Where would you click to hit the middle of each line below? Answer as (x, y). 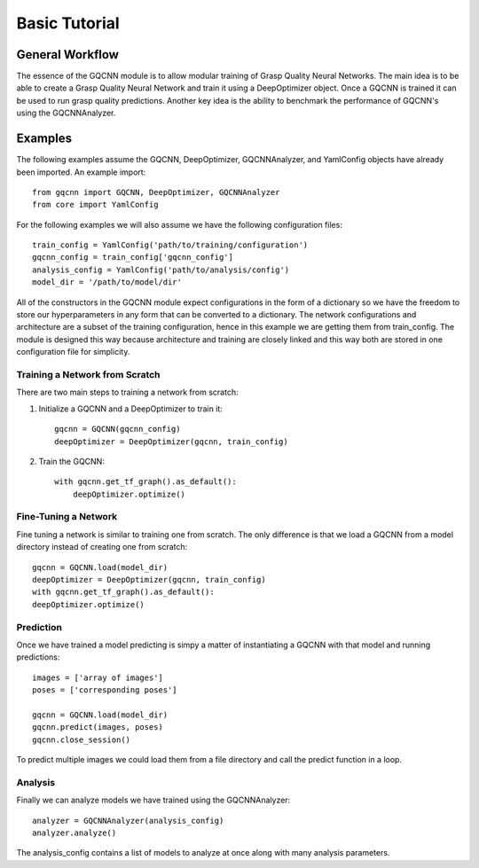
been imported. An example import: (81, 172)
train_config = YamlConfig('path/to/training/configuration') (170, 245)
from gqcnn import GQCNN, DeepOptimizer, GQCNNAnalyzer (156, 192)
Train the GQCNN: (72, 461)
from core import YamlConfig (95, 205)
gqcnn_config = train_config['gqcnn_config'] (133, 258)
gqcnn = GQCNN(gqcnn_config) (118, 429)
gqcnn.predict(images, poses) (98, 727)
